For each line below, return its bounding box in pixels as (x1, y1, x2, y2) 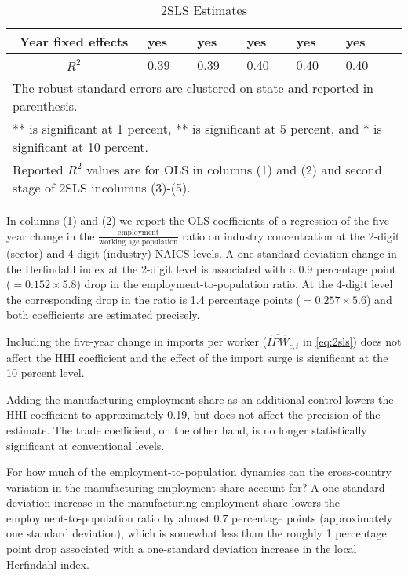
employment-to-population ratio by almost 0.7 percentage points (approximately (6, 509, 393, 526)
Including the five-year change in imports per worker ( (6, 333, 267, 350)
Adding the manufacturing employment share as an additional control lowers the (6, 390, 394, 407)
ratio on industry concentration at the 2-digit (182, 227, 400, 244)
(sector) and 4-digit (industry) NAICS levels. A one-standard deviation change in (6, 244, 397, 261)
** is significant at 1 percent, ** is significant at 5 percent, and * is (13, 119, 382, 137)
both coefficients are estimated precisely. (6, 306, 200, 323)
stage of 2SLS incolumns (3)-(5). (13, 178, 191, 196)
